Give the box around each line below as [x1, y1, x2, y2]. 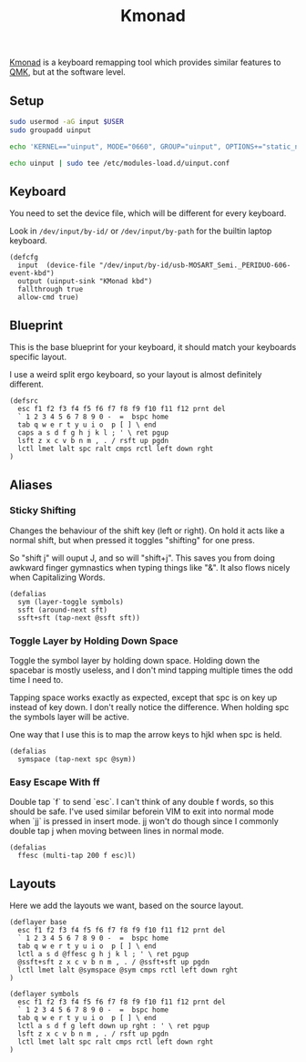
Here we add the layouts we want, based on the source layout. [9, 900, 244, 912]
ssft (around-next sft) [17, 605, 107, 614]
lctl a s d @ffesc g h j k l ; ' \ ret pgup [17, 950, 189, 959]
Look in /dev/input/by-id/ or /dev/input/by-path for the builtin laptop [9, 225, 272, 237]
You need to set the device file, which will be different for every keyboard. [9, 208, 287, 219]
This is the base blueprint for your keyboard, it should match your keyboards [9, 342, 297, 353]
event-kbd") [9, 269, 55, 278]
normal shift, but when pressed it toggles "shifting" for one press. [9, 534, 255, 545]
